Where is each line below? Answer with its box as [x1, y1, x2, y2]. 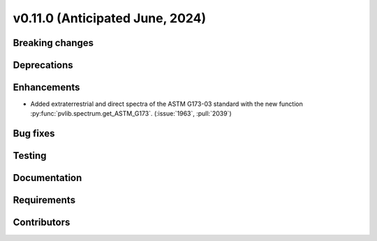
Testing [13, 150, 47, 162]
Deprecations [13, 59, 73, 71]
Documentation [13, 172, 82, 184]
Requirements [13, 194, 76, 206]
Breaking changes [13, 37, 94, 49]
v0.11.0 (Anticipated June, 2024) [13, 10, 207, 26]
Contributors [13, 217, 71, 228]
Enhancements [13, 81, 80, 93]
